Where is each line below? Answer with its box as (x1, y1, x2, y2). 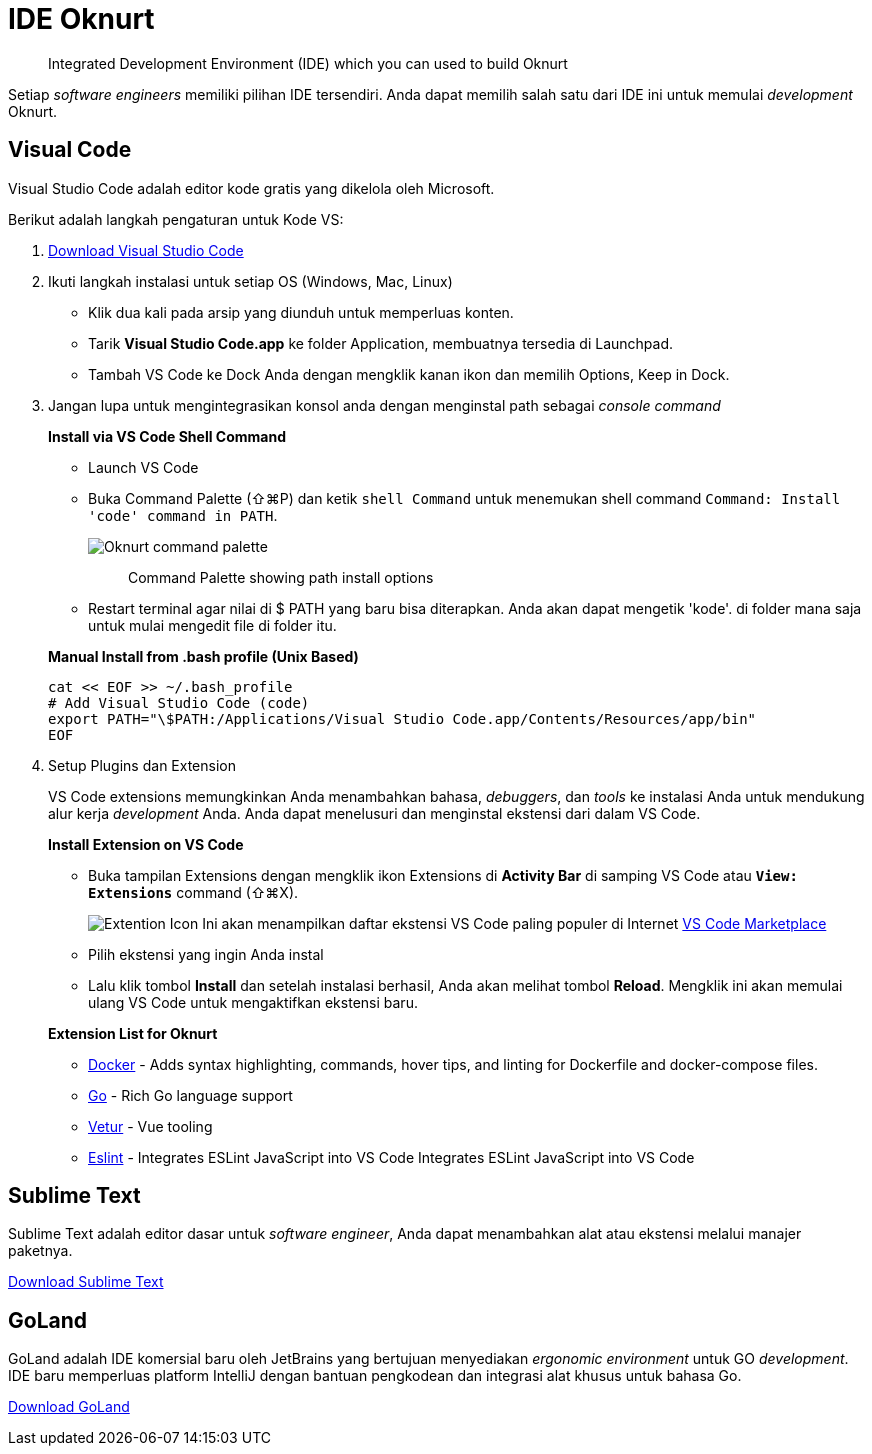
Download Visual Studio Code (48, 241, 244, 259)
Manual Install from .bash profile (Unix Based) (48, 647, 359, 665)
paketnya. (8, 1242, 73, 1260)
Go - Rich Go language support (88, 1086, 293, 1104)
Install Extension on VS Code (48, 835, 244, 853)
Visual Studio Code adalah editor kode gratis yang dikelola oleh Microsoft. (8, 179, 495, 197)
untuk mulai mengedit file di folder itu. (88, 616, 337, 634)
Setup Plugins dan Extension (48, 756, 236, 774)
